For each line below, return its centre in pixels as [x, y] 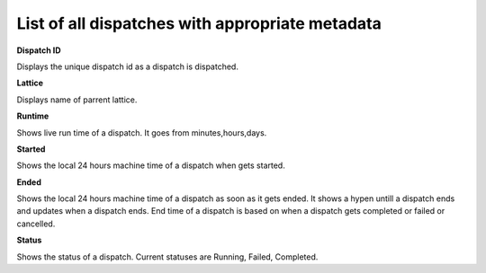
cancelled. [36, 224]
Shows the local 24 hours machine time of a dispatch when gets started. [151, 165]
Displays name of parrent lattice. [77, 100]
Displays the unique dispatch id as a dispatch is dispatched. [127, 66]
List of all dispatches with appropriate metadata [199, 23]
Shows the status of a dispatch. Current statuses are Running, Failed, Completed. [167, 257]
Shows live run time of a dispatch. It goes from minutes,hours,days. [142, 132]
